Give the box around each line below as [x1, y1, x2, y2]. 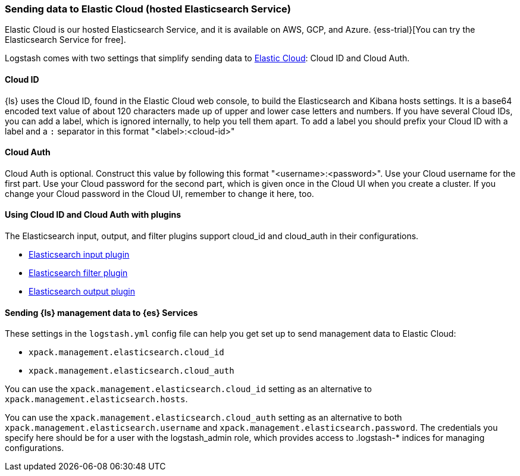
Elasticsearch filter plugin [29, 268, 128, 278]
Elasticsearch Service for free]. [5, 35, 126, 45]
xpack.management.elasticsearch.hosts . [5, 394, 188, 405]
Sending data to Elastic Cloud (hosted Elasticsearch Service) [5, 3, 291, 15]
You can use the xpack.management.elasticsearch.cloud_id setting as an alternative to [5, 384, 372, 394]
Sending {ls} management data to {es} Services [5, 307, 198, 318]
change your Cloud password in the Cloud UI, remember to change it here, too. [5, 188, 314, 199]
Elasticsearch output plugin [29, 286, 135, 297]
